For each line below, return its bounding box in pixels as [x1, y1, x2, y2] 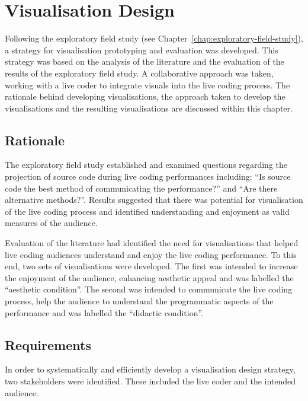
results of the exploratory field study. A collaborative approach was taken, [5, 66, 274, 79]
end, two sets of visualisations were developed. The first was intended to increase [5, 260, 298, 272]
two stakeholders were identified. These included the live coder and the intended [5, 375, 296, 387]
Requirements [5, 335, 91, 354]
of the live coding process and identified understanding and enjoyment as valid [5, 205, 290, 217]
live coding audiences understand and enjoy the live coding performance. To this [5, 248, 297, 260]
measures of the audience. [5, 217, 98, 229]
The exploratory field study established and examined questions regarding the [5, 158, 287, 171]
